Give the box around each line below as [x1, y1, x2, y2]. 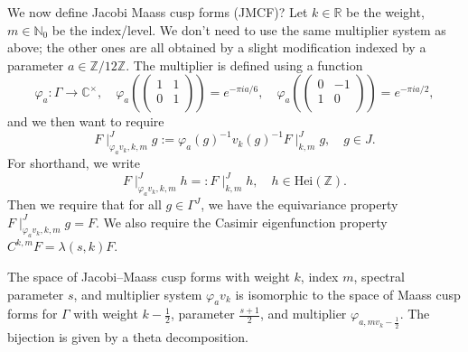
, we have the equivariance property [201, 195, 398, 214]
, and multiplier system [73, 284, 202, 303]
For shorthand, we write [7, 153, 141, 172]
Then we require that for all [7, 195, 162, 214]
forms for [7, 304, 58, 323]
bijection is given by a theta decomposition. [7, 327, 248, 346]
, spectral [353, 267, 405, 285]
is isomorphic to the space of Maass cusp [235, 284, 461, 303]
